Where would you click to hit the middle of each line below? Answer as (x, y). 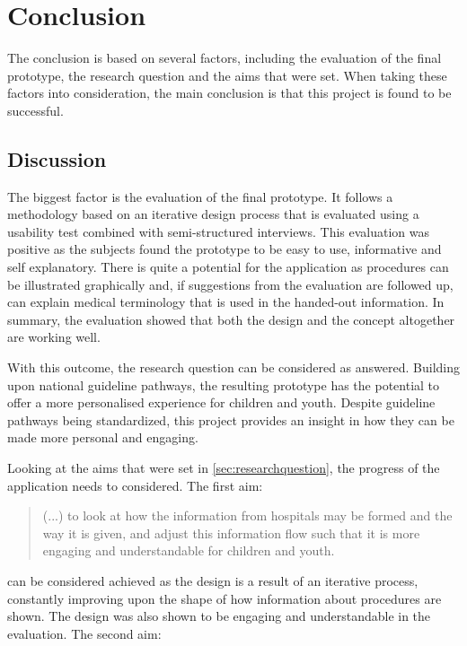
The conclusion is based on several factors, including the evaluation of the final (225, 58)
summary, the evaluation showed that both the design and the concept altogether (231, 319)
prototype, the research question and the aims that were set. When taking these (227, 75)
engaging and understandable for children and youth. (189, 550)
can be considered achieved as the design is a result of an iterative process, (213, 580)
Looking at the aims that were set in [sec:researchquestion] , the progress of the (224, 468)
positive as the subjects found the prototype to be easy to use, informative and (225, 249)
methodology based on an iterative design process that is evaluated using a (213, 214)
